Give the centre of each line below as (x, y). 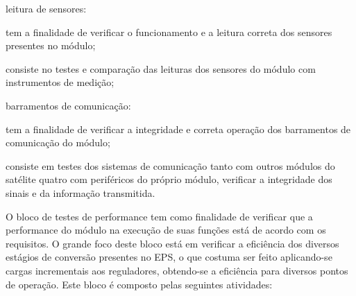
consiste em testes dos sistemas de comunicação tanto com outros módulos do (170, 165)
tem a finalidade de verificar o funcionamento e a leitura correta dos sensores (169, 32)
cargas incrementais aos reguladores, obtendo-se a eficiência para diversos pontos (177, 270)
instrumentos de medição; (60, 82)
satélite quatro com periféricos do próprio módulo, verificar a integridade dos (169, 179)
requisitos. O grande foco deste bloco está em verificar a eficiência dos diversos (172, 243)
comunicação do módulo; (58, 142)
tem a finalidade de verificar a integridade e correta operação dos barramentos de (178, 129)
